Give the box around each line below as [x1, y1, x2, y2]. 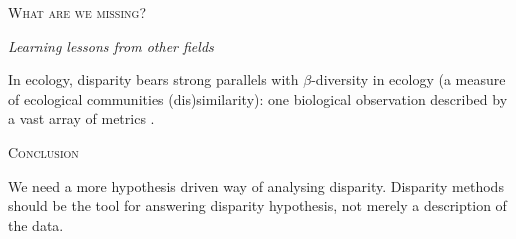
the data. [8, 214, 64, 235]
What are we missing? [8, 2, 146, 22]
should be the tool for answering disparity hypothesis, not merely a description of [8, 195, 507, 216]
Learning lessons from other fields [8, 35, 214, 56]
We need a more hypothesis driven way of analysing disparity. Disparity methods [8, 175, 504, 196]
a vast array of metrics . [8, 108, 155, 129]
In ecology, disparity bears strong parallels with [8, 69, 299, 90]
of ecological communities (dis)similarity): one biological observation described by [8, 88, 508, 109]
